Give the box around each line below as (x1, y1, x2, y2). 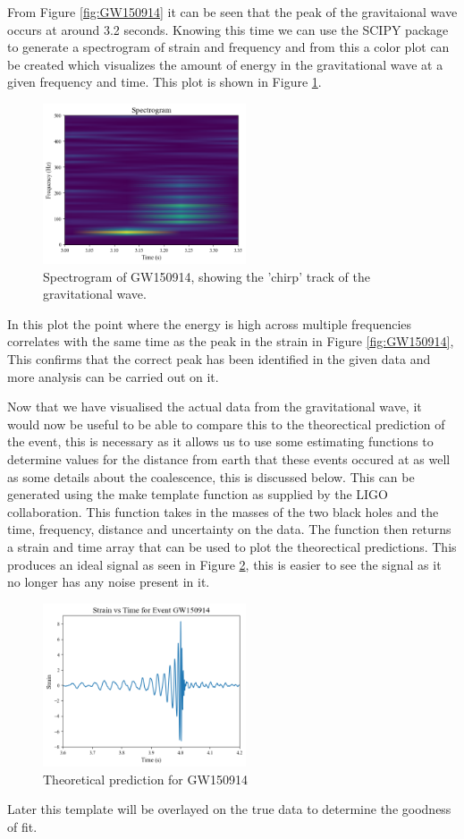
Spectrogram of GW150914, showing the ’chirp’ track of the (43, 267, 370, 285)
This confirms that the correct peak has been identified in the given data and (7, 350, 431, 368)
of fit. (7, 817, 38, 835)
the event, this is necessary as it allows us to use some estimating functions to (7, 432, 434, 451)
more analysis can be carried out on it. (7, 367, 219, 386)
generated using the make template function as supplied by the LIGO (7, 485, 389, 504)
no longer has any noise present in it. (7, 572, 210, 591)
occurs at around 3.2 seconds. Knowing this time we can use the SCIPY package (7, 20, 449, 38)
